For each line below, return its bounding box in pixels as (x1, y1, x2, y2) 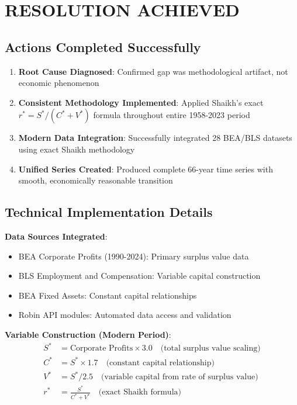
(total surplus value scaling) (160, 344, 261, 353)
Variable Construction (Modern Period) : (5, 328, 171, 340)
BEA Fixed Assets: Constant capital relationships (18, 289, 197, 301)
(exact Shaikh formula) (98, 388, 181, 397)
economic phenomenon (18, 77, 99, 89)
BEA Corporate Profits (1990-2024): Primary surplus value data (18, 250, 249, 262)
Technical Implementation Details (5, 203, 213, 221)
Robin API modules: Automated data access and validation (18, 309, 232, 321)
